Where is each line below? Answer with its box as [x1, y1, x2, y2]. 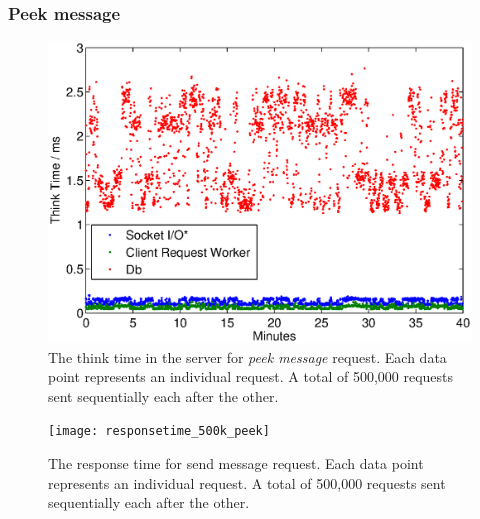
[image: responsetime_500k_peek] [48, 424, 270, 439]
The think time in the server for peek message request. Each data [48, 346, 447, 367]
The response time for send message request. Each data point [48, 453, 424, 474]
